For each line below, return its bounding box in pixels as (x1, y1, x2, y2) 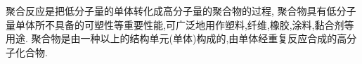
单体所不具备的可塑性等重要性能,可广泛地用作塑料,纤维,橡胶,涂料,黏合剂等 (15, 17, 354, 32)
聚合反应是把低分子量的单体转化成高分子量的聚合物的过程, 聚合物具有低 (6, 4, 337, 18)
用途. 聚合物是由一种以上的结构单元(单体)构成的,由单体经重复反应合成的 (6, 31, 337, 46)
